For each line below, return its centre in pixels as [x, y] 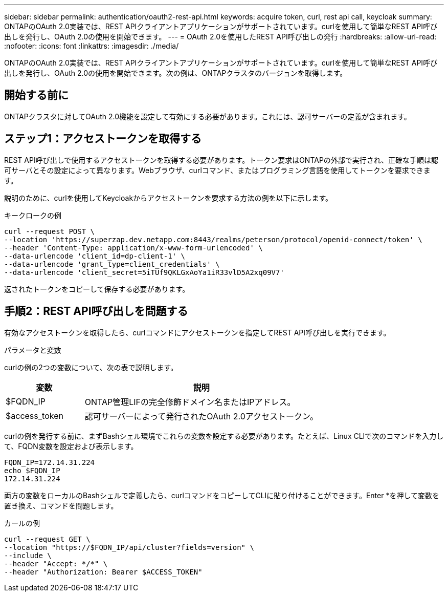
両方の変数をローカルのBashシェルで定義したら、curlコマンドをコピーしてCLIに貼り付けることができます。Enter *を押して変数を [222, 495]
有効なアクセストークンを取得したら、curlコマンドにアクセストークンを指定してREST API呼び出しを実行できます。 [197, 332]
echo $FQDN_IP [32, 470]
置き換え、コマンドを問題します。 [61, 505]
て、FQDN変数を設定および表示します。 [71, 446]
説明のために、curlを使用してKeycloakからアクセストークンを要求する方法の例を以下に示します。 [169, 198]
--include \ [28, 555]
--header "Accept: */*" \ [56, 563]
